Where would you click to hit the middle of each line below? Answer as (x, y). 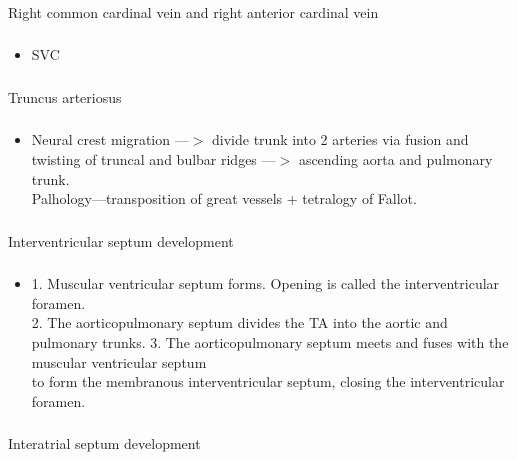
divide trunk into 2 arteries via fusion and (340, 139)
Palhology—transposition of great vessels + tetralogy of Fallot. (224, 198)
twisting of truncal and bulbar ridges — (153, 159)
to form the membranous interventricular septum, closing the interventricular (268, 381)
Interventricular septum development (121, 240)
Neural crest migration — (110, 139)
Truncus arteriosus (65, 96)
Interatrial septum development (104, 443)
